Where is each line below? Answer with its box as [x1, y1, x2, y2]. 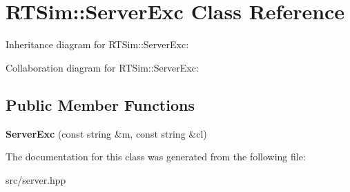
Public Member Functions [6, 94, 195, 115]
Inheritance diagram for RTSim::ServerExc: [6, 37, 189, 52]
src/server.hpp [6, 172, 66, 186]
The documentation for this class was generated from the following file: [6, 149, 306, 164]
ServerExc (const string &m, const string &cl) [6, 126, 207, 140]
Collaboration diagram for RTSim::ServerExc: [6, 60, 199, 74]
